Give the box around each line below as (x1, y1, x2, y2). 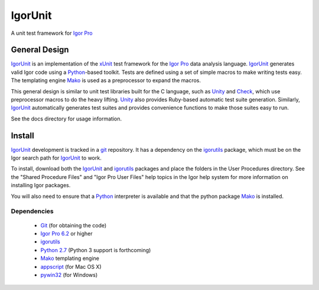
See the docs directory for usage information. (11, 115, 122, 122)
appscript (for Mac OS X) (40, 263, 102, 270)
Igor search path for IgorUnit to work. (11, 154, 102, 162)
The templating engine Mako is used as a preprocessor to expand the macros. (11, 77, 201, 84)
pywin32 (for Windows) (40, 271, 98, 278)
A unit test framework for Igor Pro (11, 30, 93, 37)
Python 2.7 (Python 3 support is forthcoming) (40, 246, 151, 253)
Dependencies (11, 207, 54, 216)
